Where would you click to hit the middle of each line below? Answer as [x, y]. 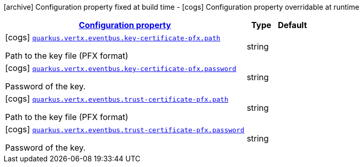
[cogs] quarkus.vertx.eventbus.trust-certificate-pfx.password [125, 129]
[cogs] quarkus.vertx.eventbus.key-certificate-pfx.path [113, 37]
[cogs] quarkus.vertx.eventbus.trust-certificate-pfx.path [117, 99]
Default [292, 25]
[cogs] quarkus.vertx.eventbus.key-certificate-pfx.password [121, 68]
